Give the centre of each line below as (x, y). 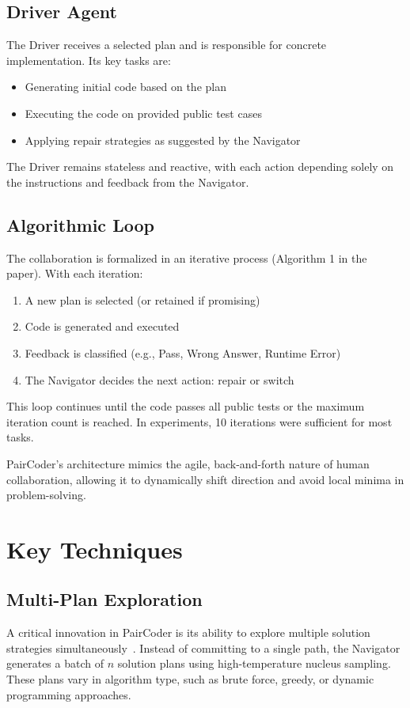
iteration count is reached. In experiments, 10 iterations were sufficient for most (199, 421)
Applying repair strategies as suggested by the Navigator (163, 140)
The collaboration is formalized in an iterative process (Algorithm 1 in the (187, 257)
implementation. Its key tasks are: (89, 60)
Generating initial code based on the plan (125, 87)
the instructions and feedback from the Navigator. (128, 182)
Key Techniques (95, 549)
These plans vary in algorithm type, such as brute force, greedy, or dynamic (190, 679)
